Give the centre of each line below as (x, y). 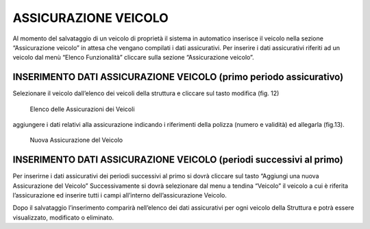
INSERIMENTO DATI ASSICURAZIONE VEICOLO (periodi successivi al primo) (178, 160)
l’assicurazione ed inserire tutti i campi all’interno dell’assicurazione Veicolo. (120, 195)
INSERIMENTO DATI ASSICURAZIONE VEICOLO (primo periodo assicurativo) (178, 77)
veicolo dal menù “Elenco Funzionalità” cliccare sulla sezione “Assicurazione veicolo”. (133, 58)
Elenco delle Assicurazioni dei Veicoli (82, 109)
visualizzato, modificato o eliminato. (63, 217)
